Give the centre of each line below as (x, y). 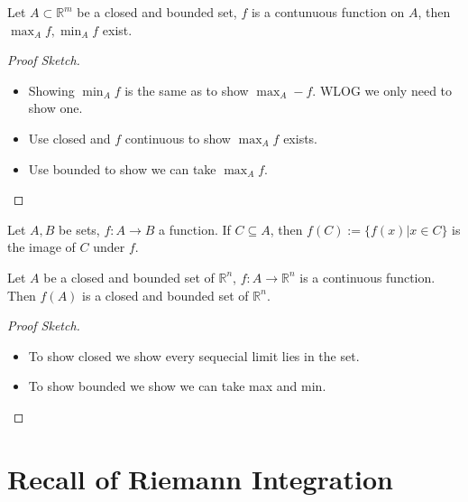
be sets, (79, 229)
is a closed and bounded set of (165, 295)
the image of (41, 247)
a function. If (195, 229)
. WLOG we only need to (382, 90)
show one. (55, 108)
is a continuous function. (367, 277)
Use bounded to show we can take (122, 168)
